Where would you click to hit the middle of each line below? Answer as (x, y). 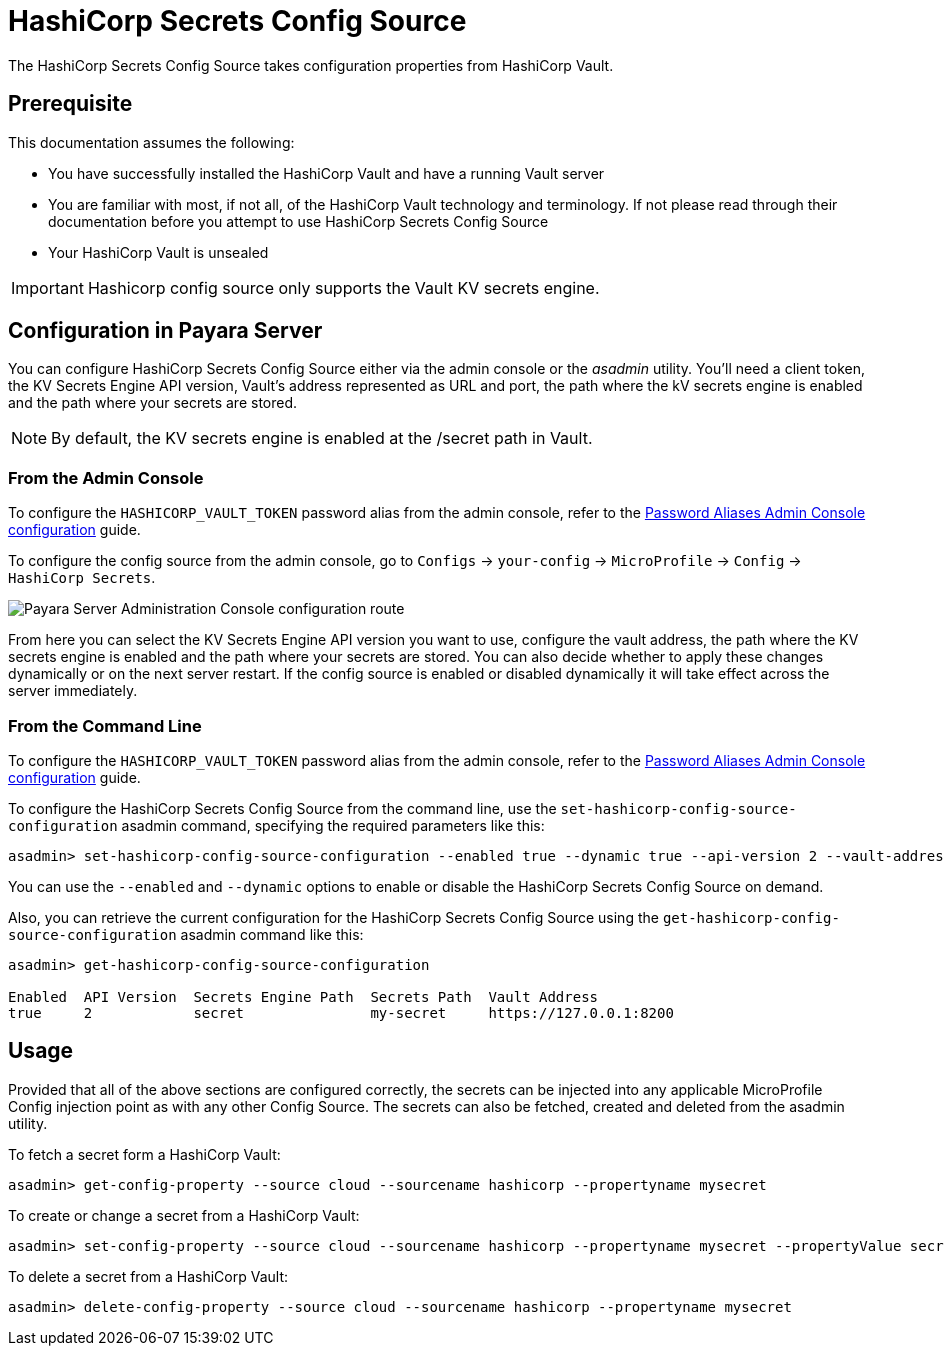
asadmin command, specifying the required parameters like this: (333, 825)
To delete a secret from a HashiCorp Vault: (148, 1276)
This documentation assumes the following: (151, 142)
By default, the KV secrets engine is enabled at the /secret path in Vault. (322, 438)
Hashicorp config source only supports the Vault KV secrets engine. (343, 287)
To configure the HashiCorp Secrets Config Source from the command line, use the (282, 808)
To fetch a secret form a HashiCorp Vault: (144, 1154)
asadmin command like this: (272, 934)
